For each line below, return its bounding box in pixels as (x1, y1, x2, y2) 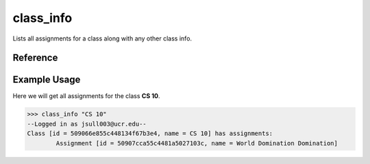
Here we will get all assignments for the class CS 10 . (12, 92, 160, 100)
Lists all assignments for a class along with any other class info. (12, 34, 192, 43)
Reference (12, 52, 58, 64)
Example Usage (12, 74, 81, 86)
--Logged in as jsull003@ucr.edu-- (27, 120, 147, 128)
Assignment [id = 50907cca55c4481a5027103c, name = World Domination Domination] (56, 139, 338, 147)
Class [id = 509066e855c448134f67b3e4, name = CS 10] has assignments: (27, 130, 273, 137)
